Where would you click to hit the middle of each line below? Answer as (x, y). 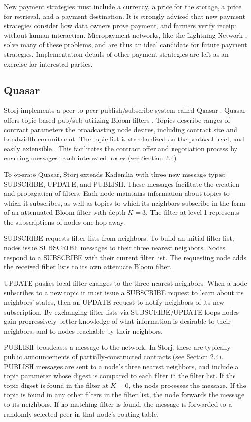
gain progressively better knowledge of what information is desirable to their (118, 321)
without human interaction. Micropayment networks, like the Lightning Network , (125, 35)
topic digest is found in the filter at (56, 385)
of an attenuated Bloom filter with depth (65, 212)
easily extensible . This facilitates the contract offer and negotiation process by (121, 148)
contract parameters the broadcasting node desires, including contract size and (121, 129)
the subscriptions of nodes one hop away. (64, 221)
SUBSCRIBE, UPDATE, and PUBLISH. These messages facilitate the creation (122, 184)
